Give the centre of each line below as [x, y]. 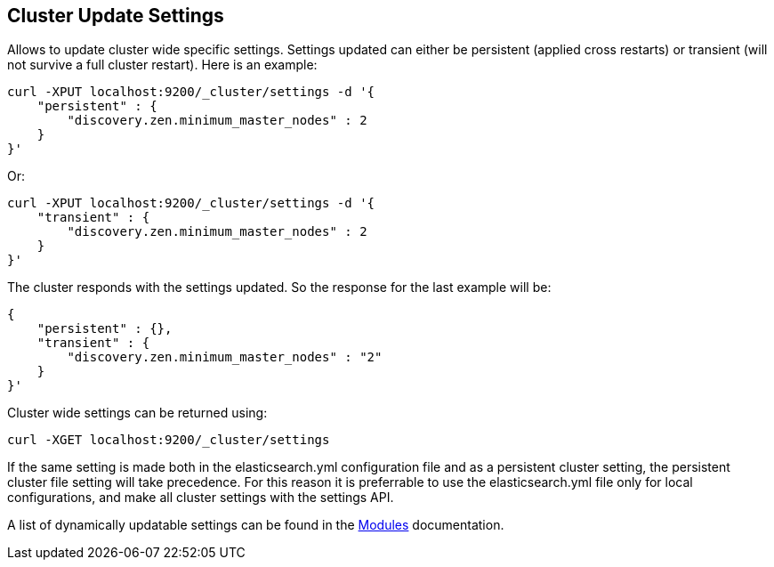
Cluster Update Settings [116, 16]
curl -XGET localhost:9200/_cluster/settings [169, 440]
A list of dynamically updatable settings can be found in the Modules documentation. [256, 525]
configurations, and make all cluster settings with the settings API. [201, 498]
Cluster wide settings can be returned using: [137, 413]
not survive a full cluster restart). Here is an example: [162, 65]
